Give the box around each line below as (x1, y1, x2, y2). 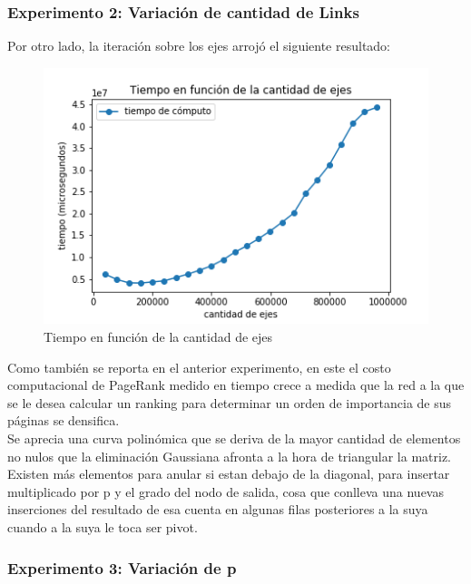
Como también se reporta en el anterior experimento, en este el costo (7, 357, 391, 376)
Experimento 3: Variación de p (7, 556, 237, 579)
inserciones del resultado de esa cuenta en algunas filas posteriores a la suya (7, 500, 428, 519)
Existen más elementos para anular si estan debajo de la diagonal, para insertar (7, 464, 450, 483)
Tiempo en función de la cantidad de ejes (44, 327, 273, 346)
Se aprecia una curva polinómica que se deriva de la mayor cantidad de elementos (7, 429, 461, 448)
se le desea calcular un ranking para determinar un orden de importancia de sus (7, 393, 452, 412)
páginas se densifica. (7, 411, 120, 430)
